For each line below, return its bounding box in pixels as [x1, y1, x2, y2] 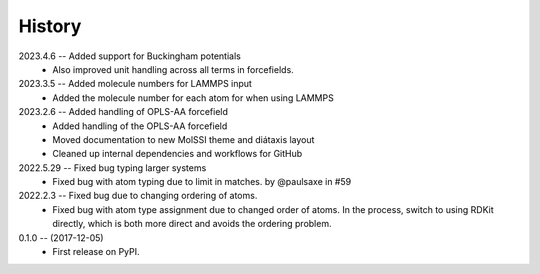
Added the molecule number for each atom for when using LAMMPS [52, 91, 334, 104]
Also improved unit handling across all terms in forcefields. [52, 63, 294, 75]
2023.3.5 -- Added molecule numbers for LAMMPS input [18, 78, 252, 90]
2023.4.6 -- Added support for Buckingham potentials [18, 50, 242, 62]
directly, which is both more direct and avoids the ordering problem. [52, 218, 332, 230]
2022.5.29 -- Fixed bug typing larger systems [18, 161, 207, 174]
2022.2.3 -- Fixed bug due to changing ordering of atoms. [18, 190, 258, 202]
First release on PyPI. [52, 246, 140, 258]
